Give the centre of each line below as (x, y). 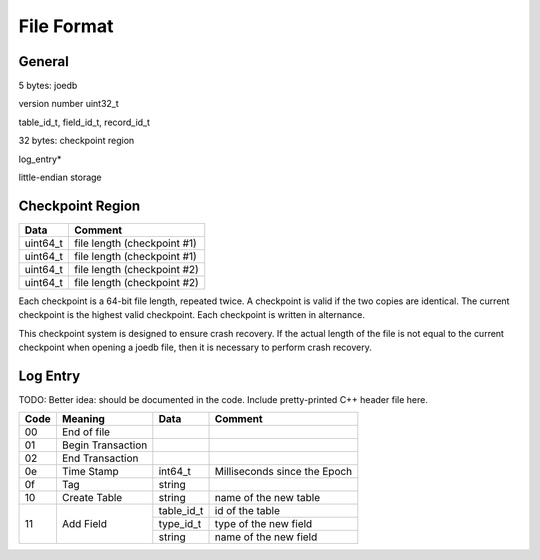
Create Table (92, 498)
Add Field (84, 524)
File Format (66, 26)
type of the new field (263, 524)
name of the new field (266, 537)
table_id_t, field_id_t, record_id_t (84, 122)
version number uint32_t (68, 104)
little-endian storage (60, 177)
